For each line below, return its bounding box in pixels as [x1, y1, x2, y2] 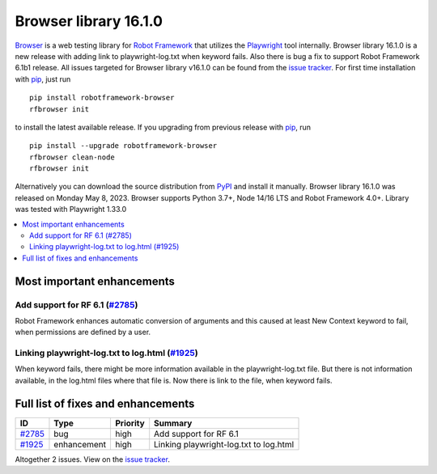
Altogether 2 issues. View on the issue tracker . [15, 454, 170, 464]
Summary [154, 417, 193, 429]
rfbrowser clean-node [29, 152, 115, 162]
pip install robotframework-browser [29, 93, 175, 103]
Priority [114, 417, 145, 429]
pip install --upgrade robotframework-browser [29, 142, 218, 150]
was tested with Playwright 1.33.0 [15, 205, 127, 214]
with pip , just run [15, 74, 71, 84]
